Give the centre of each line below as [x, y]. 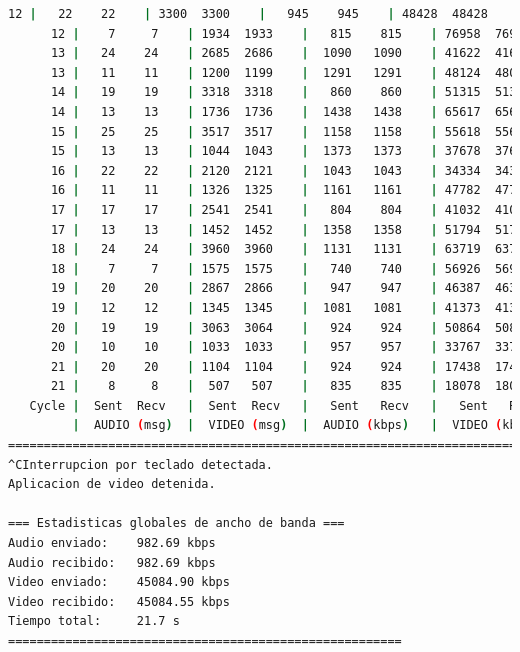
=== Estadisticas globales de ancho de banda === [176, 523]
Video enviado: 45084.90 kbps [119, 582]
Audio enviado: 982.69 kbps [112, 543]
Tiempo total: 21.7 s [94, 621]
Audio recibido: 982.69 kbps [112, 562]
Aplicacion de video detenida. [112, 484]
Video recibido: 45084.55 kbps [119, 601]
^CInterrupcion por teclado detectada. [140, 464]
